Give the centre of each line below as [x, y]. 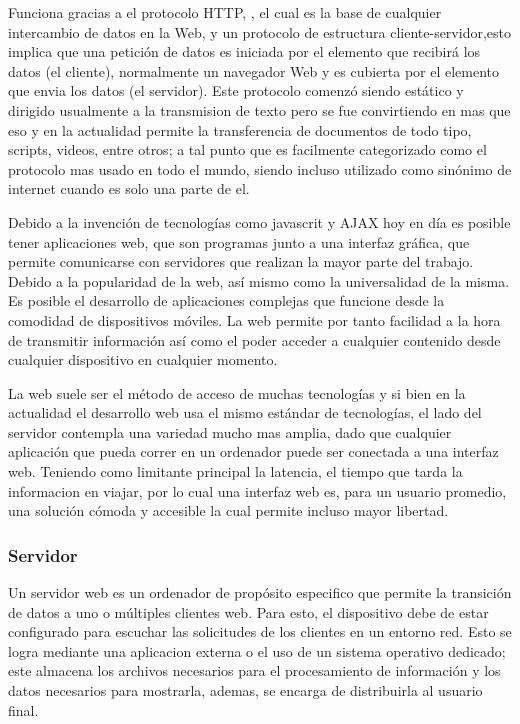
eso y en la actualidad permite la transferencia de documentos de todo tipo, [240, 129]
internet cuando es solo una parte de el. [129, 188]
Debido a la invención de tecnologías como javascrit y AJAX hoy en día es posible [259, 221]
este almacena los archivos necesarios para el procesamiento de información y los [254, 670]
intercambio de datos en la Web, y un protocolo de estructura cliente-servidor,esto [259, 31]
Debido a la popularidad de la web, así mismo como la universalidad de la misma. [259, 280]
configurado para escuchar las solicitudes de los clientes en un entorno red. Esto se [260, 631]
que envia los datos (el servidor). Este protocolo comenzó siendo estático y [236, 90]
